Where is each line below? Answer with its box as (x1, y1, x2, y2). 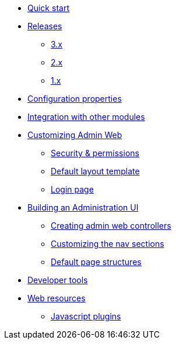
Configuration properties (27, 94, 122, 104)
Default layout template (51, 166, 140, 176)
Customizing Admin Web (27, 130, 122, 140)
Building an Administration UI (27, 202, 139, 212)
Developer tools (27, 275, 88, 285)
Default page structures (51, 257, 142, 267)
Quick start (27, 3, 69, 13)
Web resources (27, 293, 86, 303)
